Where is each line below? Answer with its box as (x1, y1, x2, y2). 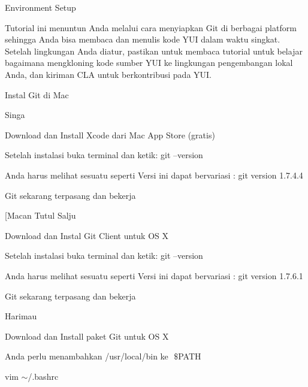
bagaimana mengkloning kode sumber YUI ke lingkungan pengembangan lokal (5, 56, 293, 69)
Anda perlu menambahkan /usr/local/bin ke (5, 350, 168, 362)
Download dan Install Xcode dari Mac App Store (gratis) (5, 128, 215, 141)
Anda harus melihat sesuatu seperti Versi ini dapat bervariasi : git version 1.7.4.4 (5, 168, 303, 181)
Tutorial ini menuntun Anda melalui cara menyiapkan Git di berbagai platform (5, 21, 297, 34)
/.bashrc (28, 370, 59, 382)
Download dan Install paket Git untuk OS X (5, 329, 169, 342)
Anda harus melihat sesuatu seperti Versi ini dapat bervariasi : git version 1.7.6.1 (5, 269, 303, 282)
